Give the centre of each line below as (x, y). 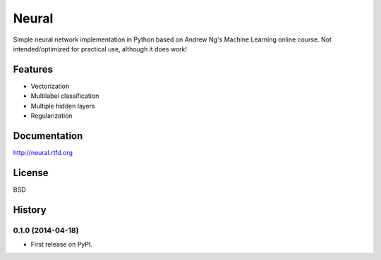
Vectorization (50, 86)
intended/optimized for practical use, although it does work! (100, 49)
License (31, 173)
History (30, 210)
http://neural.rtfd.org (43, 152)
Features (33, 69)
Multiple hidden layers (63, 106)
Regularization (52, 116)
